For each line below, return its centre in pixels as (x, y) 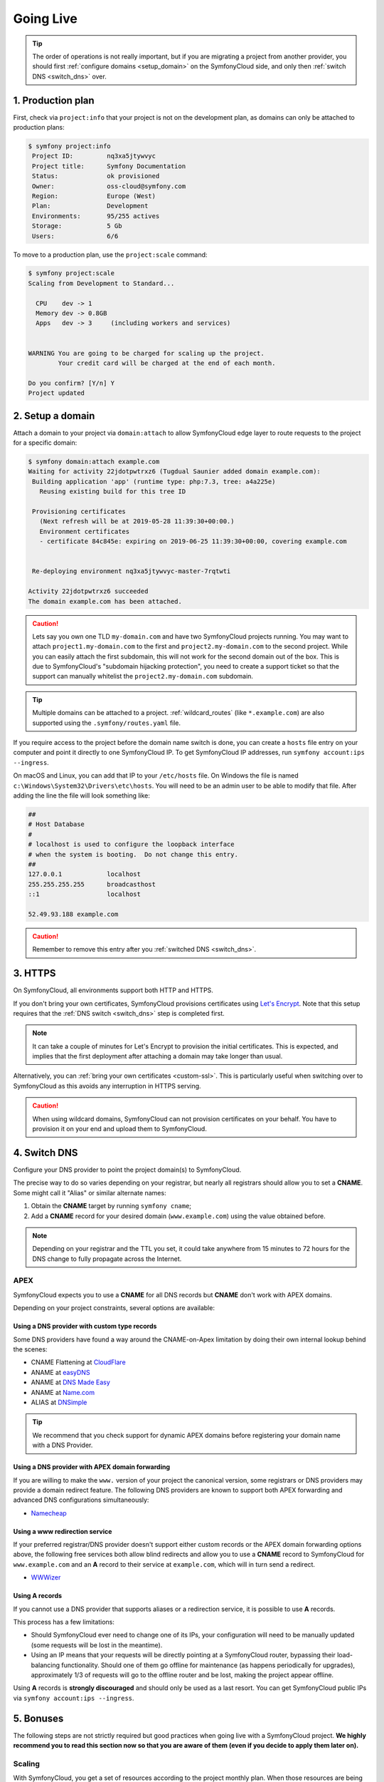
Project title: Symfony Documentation (109, 166)
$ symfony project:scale (71, 273)
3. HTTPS (34, 973)
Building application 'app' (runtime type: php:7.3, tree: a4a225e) (154, 481)
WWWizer (46, 1577)
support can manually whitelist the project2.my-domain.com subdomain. (143, 676)
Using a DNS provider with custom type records (85, 1327)
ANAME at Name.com (63, 1392)
